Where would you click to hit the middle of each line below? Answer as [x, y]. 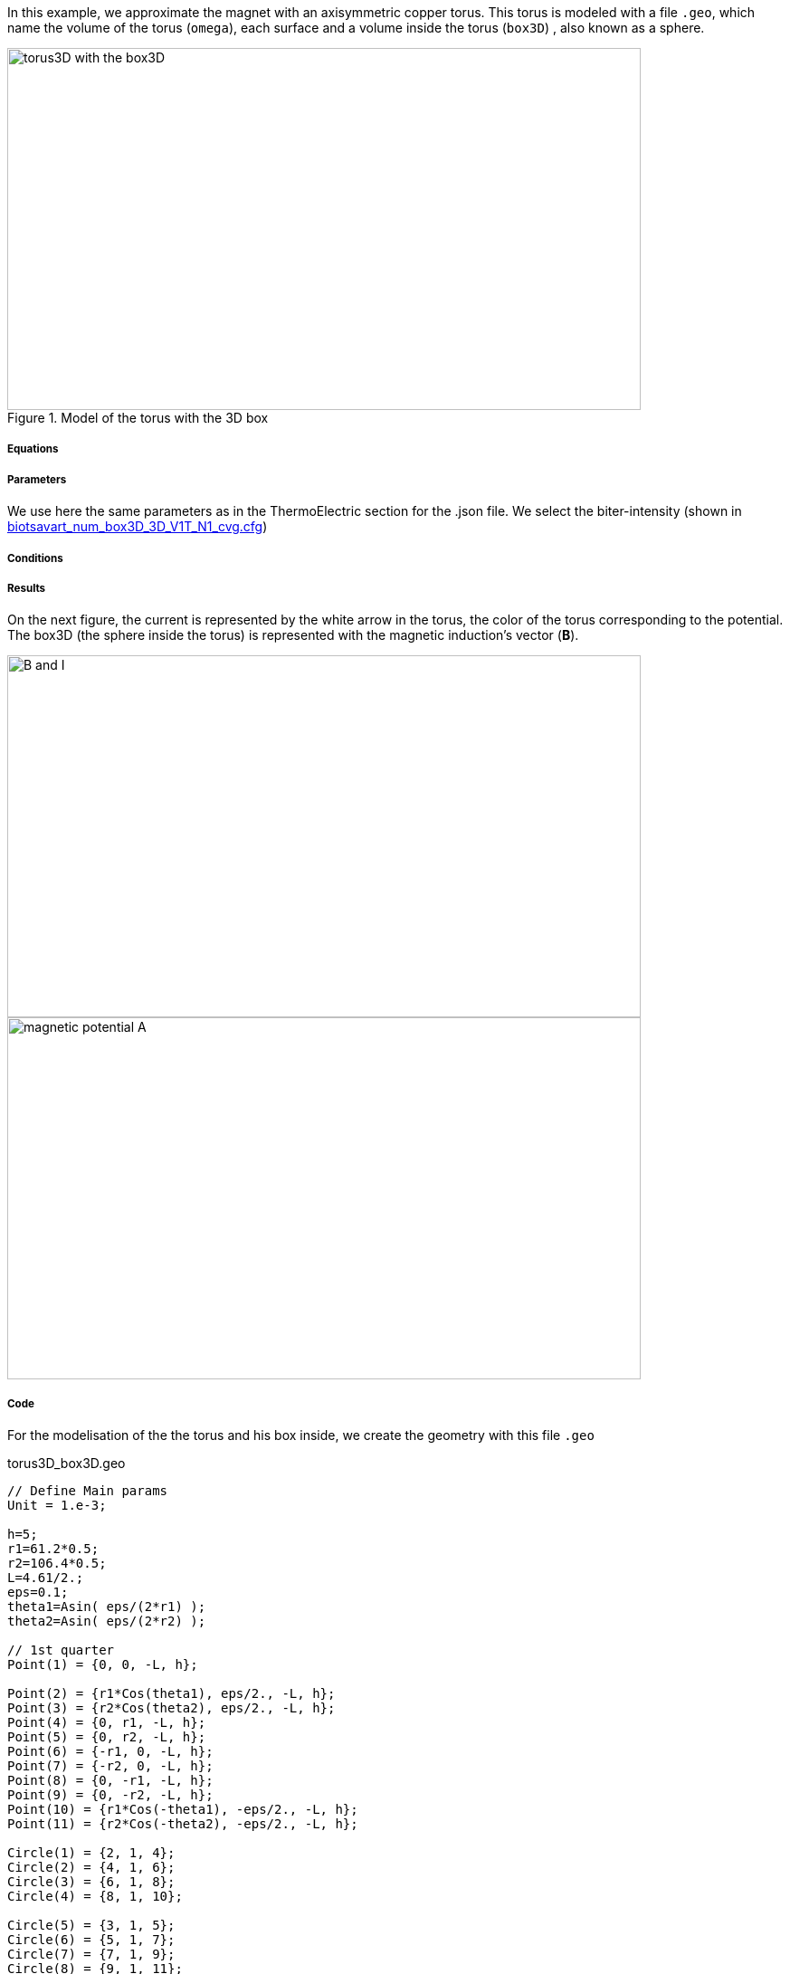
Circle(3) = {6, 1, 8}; [91, 1882]
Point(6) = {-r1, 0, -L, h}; [110, 1752]
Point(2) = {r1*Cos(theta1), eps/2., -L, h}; [171, 1694]
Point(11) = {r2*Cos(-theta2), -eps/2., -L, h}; [183, 1824]
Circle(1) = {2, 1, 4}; [91, 1853]
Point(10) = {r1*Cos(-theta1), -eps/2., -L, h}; [183, 1810]
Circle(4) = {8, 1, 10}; [95, 1897]
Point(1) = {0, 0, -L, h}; [103, 1665]
